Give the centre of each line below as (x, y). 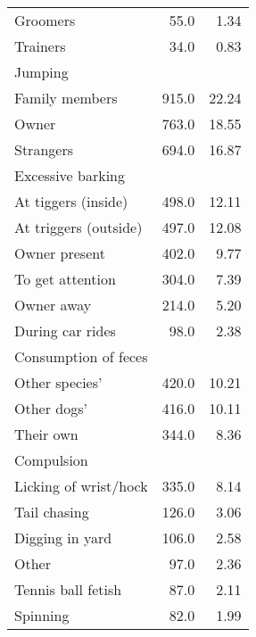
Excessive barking (70, 175)
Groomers (45, 20)
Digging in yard (63, 538)
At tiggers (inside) (71, 201)
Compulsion (51, 460)
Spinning (42, 615)
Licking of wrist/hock (81, 486)
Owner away (53, 305)
